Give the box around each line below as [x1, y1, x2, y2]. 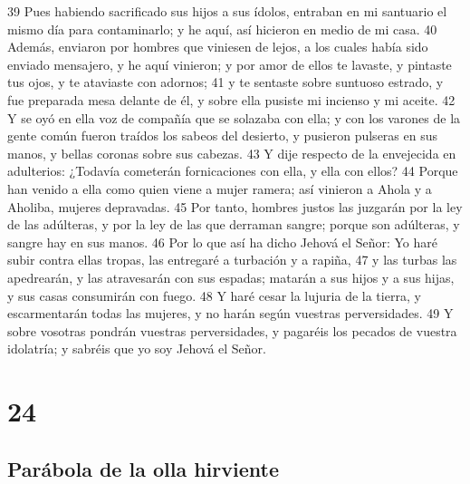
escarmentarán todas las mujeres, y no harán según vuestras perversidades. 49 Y [7, 304, 454, 323]
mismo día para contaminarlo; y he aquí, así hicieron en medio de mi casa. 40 [7, 19, 437, 38]
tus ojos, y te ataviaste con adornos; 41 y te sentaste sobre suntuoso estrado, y [7, 73, 444, 92]
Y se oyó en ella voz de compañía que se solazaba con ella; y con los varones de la [7, 108, 461, 127]
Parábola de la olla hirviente [7, 454, 279, 482]
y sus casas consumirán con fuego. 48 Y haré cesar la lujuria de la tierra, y [7, 286, 421, 305]
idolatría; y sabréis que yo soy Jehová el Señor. [7, 339, 266, 358]
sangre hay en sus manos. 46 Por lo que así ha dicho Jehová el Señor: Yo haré [7, 232, 437, 251]
